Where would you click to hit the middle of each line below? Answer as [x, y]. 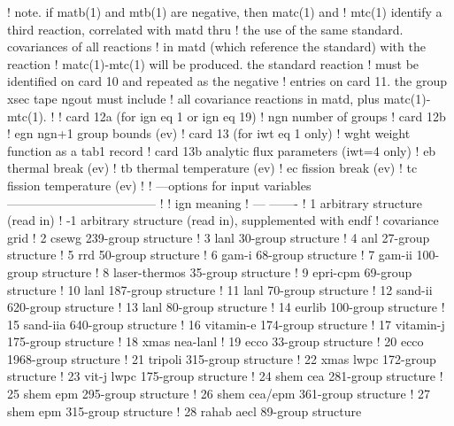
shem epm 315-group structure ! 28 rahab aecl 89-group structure [185, 411]
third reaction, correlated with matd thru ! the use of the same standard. [205, 29]
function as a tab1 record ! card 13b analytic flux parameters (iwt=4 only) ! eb [222, 150]
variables [288, 185]
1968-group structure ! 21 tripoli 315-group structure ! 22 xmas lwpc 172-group [222, 358]
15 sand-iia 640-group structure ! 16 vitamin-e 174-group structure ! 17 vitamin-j [226, 324]
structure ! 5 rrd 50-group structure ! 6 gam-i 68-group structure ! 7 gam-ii [210, 255]
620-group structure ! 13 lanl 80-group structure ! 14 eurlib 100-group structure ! [226, 307]
